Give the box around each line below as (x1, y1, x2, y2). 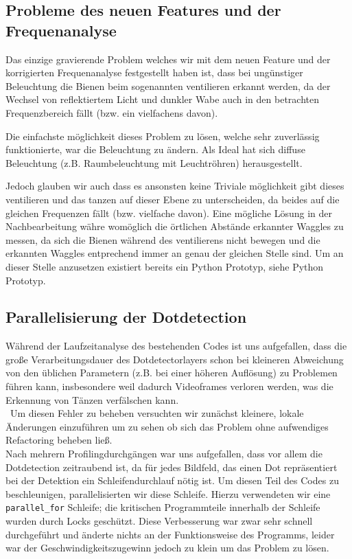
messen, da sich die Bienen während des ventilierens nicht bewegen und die (5, 232, 320, 247)
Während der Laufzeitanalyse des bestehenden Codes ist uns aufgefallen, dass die (5, 339, 347, 353)
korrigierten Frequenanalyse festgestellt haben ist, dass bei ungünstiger (5, 65, 303, 80)
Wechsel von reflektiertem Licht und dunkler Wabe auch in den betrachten (5, 92, 320, 106)
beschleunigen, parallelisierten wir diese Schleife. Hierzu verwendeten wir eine (5, 486, 331, 501)
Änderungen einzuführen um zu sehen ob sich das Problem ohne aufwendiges (5, 419, 329, 433)
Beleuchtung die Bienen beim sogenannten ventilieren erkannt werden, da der (5, 78, 331, 93)
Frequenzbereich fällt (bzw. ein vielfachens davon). (5, 105, 218, 119)
